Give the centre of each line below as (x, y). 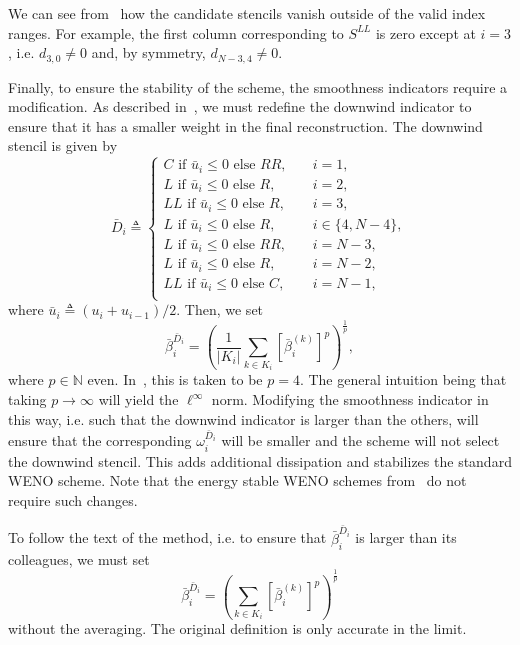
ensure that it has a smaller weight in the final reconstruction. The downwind (245, 125)
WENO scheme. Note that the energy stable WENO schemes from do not (237, 480)
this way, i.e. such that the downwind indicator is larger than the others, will (243, 418)
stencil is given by (63, 145)
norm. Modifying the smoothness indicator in (350, 399)
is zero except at (425, 32)
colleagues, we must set (79, 558)
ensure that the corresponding (100, 440)
